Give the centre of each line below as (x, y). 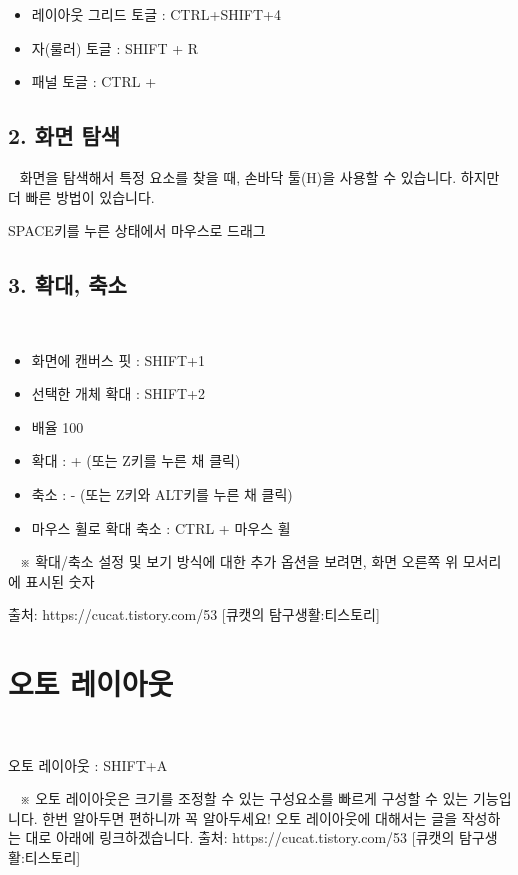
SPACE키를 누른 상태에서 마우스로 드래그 (137, 230)
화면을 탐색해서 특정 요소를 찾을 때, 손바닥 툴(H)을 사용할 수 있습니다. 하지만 (259, 176)
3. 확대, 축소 (67, 284)
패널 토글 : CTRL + (94, 81)
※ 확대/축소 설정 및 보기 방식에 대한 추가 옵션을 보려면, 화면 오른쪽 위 (239, 561)
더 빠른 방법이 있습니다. (81, 196)
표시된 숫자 (60, 580)
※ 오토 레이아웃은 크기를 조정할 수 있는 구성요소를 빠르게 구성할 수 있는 (244, 798)
